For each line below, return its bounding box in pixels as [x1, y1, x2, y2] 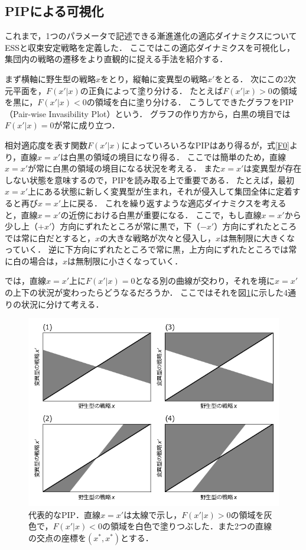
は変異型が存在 [243, 162, 302, 174]
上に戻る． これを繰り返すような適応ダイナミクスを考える [61, 196, 287, 209]
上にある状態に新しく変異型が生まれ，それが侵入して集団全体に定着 [28, 185, 292, 198]
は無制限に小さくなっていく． [67, 254, 183, 267]
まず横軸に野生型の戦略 [5, 72, 96, 85]
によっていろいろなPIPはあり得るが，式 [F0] [121, 138, 289, 151]
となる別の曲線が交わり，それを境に [135, 274, 275, 287]
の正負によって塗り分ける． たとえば [80, 84, 223, 96]
